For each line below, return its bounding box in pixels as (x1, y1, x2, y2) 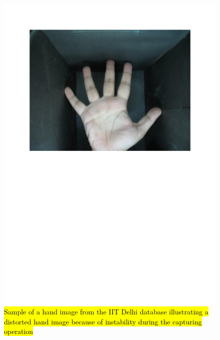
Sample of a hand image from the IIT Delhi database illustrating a (4, 306, 208, 317)
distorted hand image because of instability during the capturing (4, 316, 202, 326)
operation (4, 326, 33, 336)
